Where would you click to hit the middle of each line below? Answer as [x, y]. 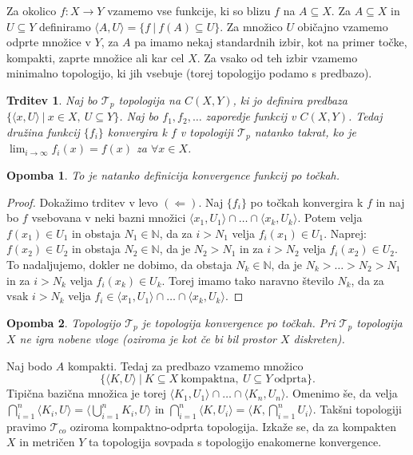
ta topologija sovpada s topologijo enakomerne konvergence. [235, 442]
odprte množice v [49, 42]
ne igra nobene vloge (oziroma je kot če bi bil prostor [148, 339]
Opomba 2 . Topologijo [64, 322]
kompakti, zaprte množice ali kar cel [95, 57]
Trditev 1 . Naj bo [52, 99]
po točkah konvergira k [307, 202]
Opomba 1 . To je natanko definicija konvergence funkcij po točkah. [173, 175]
